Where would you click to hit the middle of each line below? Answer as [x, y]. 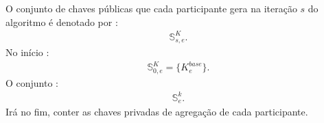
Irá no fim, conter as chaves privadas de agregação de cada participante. [157, 112]
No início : [27, 52]
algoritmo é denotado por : [62, 22]
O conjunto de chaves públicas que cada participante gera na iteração [151, 8]
